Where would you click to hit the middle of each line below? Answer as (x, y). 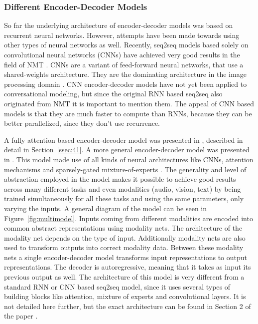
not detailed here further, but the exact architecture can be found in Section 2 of (128, 306)
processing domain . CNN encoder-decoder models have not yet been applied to (126, 84)
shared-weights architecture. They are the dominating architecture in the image (125, 74)
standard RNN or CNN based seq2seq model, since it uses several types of (117, 286)
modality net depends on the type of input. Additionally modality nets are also (125, 237)
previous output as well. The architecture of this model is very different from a (124, 277)
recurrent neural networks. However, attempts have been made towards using (122, 35)
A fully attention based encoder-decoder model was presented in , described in (124, 140)
